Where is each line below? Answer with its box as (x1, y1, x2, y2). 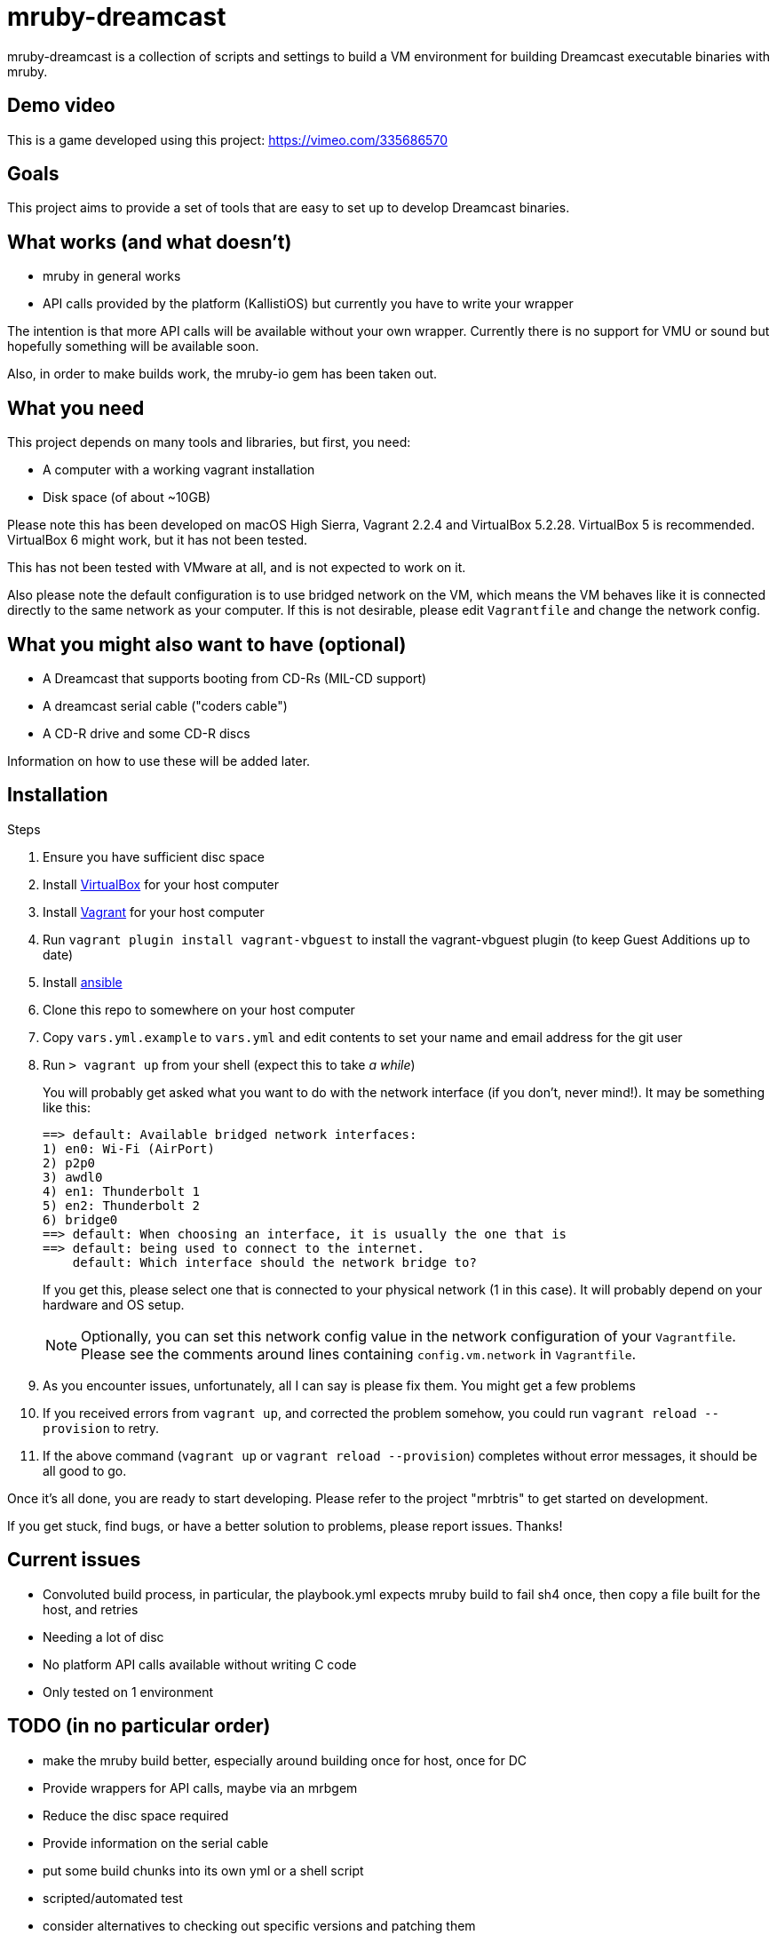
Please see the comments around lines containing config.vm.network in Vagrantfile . (81, 1344, 637, 1363)
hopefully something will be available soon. (7, 338, 259, 354)
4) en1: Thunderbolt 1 (43, 1183, 201, 1198)
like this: (43, 1099, 91, 1115)
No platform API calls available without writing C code (43, 1656, 357, 1672)
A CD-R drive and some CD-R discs (43, 725, 250, 741)
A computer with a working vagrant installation (43, 462, 315, 478)
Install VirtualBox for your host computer (43, 876, 279, 892)
